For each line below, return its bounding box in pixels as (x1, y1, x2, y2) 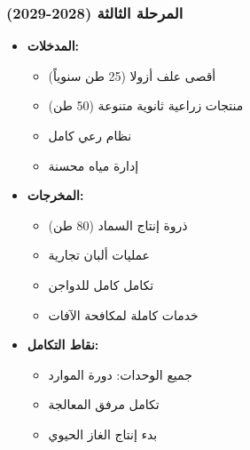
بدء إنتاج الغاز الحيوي (48, 424, 158, 443)
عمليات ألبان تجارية (48, 245, 150, 264)
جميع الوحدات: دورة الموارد (48, 365, 192, 383)
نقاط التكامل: (27, 335, 99, 354)
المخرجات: (27, 186, 84, 205)
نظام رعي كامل (48, 126, 132, 144)
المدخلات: (27, 36, 80, 55)
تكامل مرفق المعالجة (48, 395, 160, 414)
